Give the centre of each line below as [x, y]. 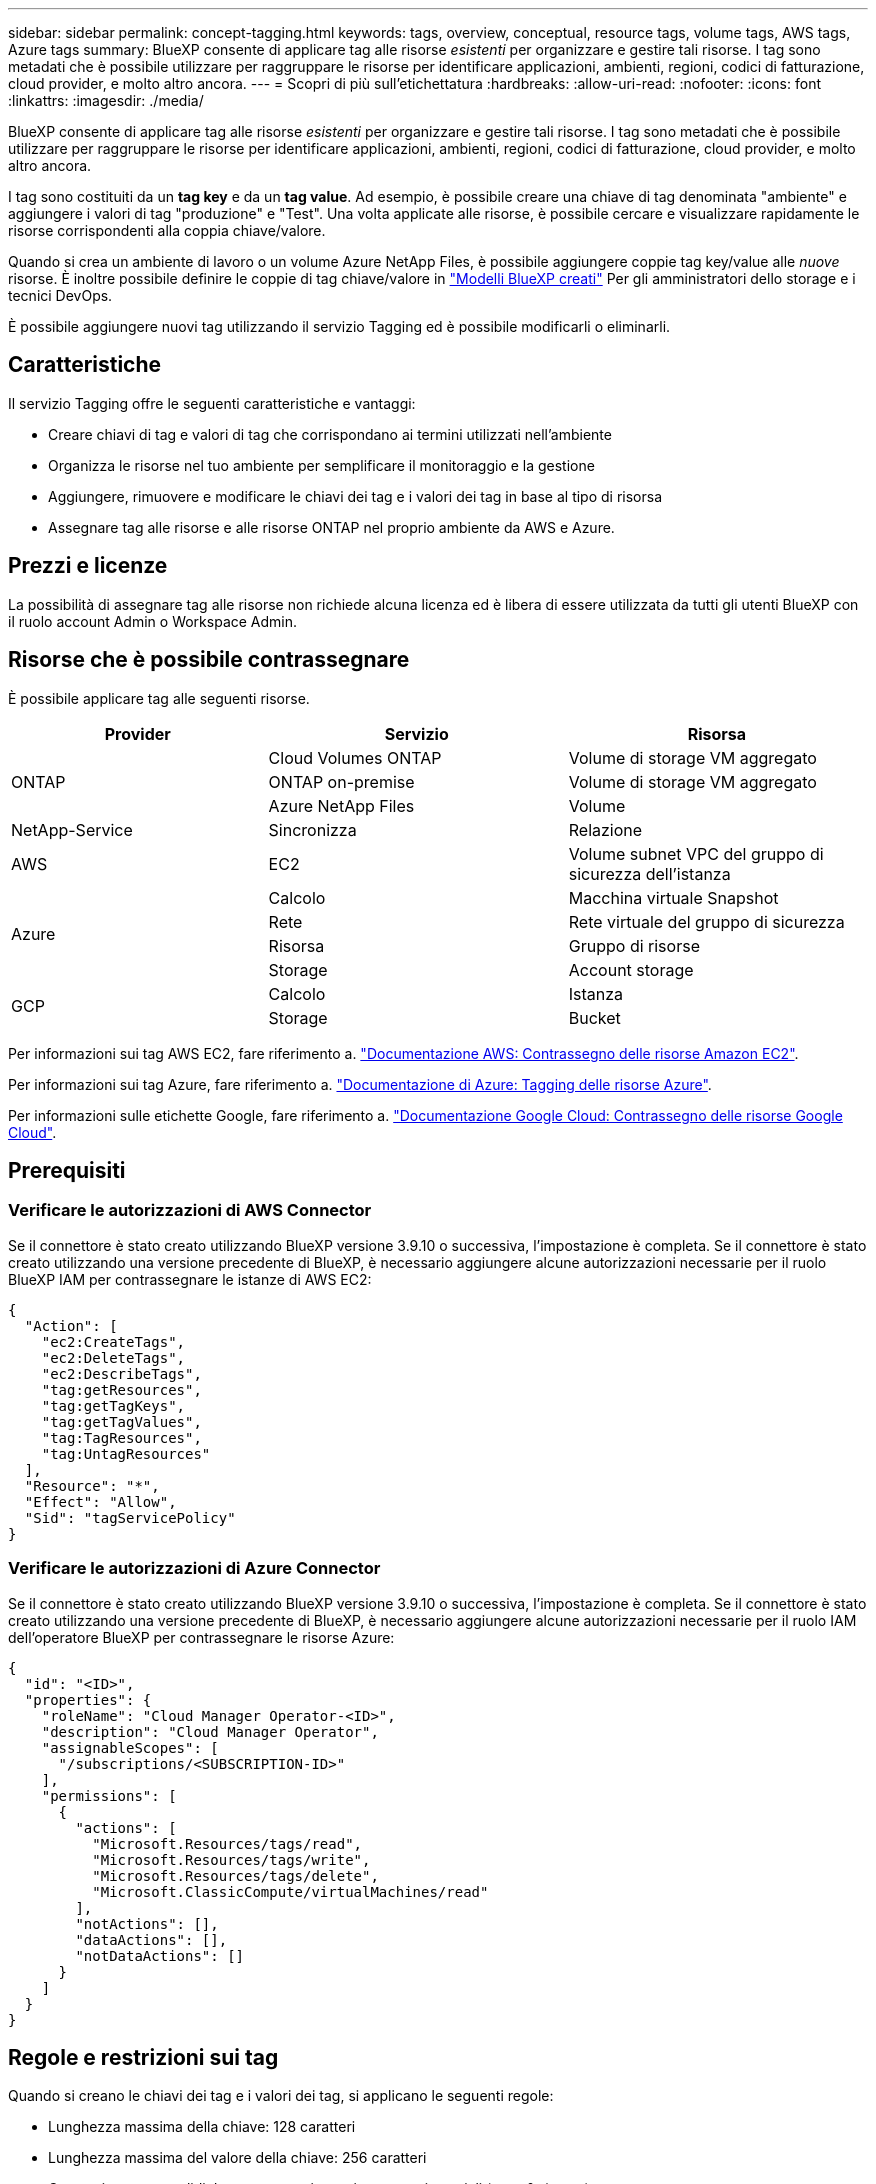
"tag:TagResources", [121, 1437]
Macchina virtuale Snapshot [673, 897]
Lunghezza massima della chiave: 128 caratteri [202, 2127]
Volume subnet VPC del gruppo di [696, 853]
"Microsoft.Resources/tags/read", [227, 1843]
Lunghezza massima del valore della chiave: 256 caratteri [237, 2158]
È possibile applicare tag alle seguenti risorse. [159, 698]
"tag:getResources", [121, 1389]
